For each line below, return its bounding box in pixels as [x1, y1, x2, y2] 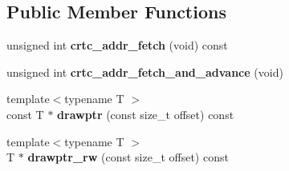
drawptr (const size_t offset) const [57, 105, 234, 122]
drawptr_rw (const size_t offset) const [27, 149, 229, 165]
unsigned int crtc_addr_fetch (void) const [6, 37, 228, 54]
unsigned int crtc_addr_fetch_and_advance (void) [6, 63, 283, 80]
